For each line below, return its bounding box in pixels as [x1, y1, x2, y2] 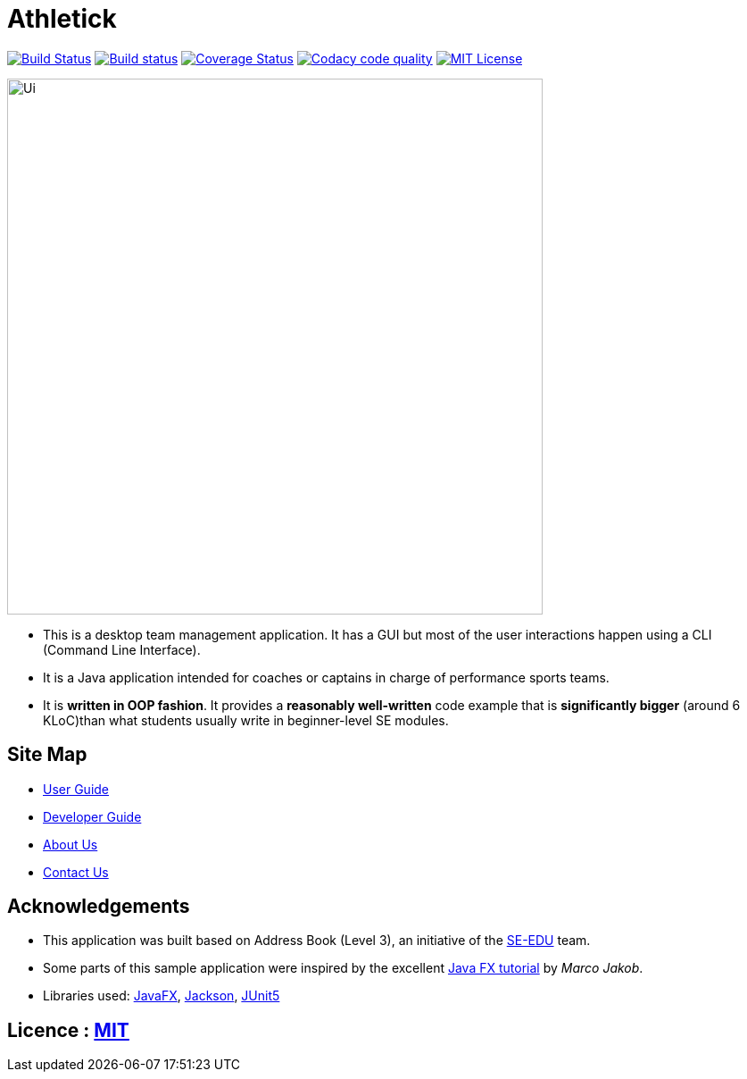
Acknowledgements [7, 895, 190, 918]
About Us [43, 836, 98, 852]
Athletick [7, 4, 117, 34]
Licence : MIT [7, 1018, 129, 1041]
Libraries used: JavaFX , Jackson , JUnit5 [43, 988, 280, 1004]
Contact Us [43, 864, 109, 880]
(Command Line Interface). [43, 641, 201, 657]
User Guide [43, 781, 110, 797]
